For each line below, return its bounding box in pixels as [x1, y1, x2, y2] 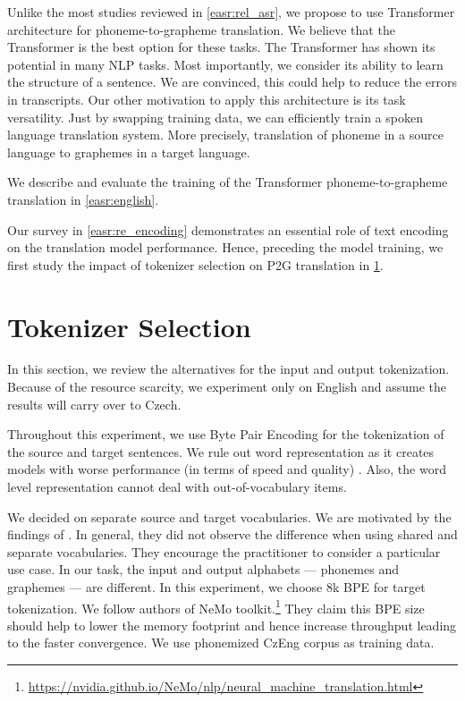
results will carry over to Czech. [7, 394, 182, 413]
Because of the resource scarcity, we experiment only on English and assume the [7, 377, 446, 396]
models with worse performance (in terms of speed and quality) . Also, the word [7, 460, 446, 478]
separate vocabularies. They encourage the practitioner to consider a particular [7, 542, 441, 561]
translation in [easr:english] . [7, 190, 159, 208]
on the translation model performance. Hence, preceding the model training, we [7, 238, 444, 257]
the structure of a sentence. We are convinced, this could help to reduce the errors [7, 72, 457, 91]
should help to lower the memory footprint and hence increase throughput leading [7, 615, 457, 634]
